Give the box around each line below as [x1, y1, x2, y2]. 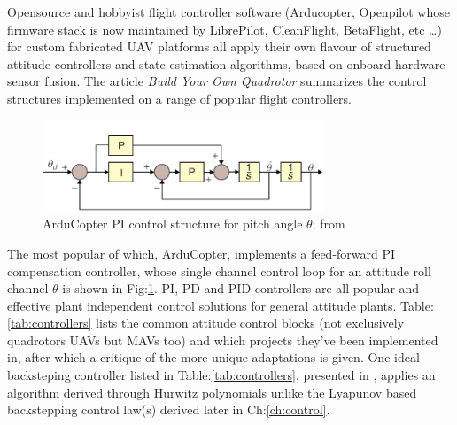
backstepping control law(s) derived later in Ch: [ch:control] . [7, 400, 330, 419]
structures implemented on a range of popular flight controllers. [7, 89, 352, 107]
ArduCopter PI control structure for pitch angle [43, 214, 303, 233]
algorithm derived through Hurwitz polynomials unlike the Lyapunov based [7, 382, 417, 401]
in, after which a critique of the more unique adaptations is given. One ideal [7, 348, 420, 367]
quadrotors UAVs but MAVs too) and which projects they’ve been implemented [7, 330, 438, 349]
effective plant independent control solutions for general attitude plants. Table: [7, 296, 434, 314]
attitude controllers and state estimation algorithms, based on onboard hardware [7, 54, 445, 73]
